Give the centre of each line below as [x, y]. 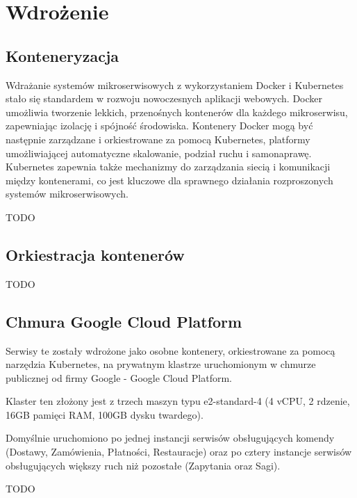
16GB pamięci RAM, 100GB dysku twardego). [105, 414]
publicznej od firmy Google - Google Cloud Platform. [119, 377]
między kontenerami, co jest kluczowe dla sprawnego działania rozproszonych [169, 180]
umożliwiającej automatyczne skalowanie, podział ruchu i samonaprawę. [159, 153]
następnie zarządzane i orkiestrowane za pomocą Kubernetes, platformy [158, 139]
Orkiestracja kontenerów [95, 254]
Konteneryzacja [63, 55]
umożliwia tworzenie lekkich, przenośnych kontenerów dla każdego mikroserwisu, [177, 112]
